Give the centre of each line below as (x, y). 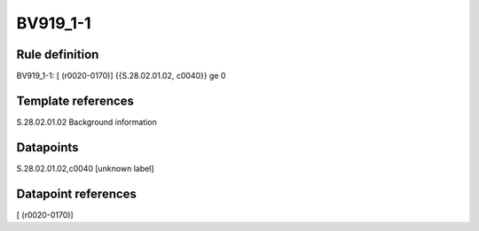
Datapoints (47, 147)
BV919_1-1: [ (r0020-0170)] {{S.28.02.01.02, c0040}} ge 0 (121, 76)
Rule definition (58, 54)
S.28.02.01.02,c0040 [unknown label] (85, 168)
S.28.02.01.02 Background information (86, 122)
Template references (75, 100)
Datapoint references (77, 193)
